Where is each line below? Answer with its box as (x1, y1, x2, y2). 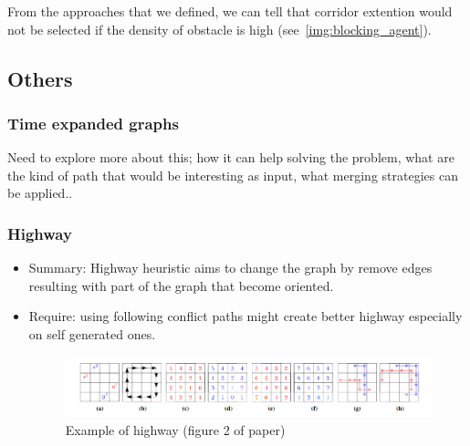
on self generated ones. (28, 324, 156, 343)
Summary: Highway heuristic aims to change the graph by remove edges (28, 258, 433, 277)
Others (7, 64, 73, 92)
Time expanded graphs (7, 111, 179, 134)
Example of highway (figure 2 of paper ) (65, 420, 286, 439)
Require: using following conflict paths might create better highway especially (28, 306, 463, 326)
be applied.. (7, 183, 73, 202)
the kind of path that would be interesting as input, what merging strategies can (7, 165, 458, 184)
